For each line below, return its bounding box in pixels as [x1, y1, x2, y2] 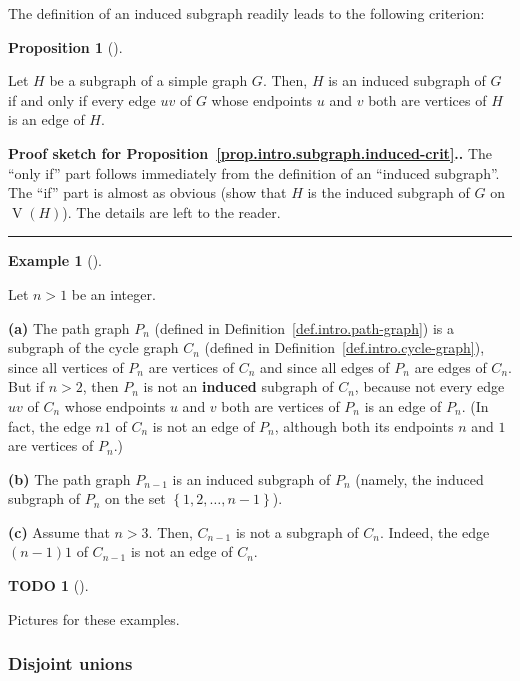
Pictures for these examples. [8, 608, 180, 629]
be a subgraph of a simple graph [49, 70, 248, 91]
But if [8, 376, 44, 397]
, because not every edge [354, 376, 505, 397]
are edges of [414, 356, 487, 377]
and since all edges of [260, 356, 390, 377]
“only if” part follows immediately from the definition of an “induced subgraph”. [8, 162, 500, 183]
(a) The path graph [8, 317, 130, 338]
